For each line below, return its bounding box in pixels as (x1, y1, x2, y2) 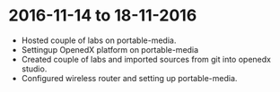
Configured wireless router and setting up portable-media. (21, 72, 238, 83)
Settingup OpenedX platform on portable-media (21, 44, 199, 54)
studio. (21, 63, 48, 74)
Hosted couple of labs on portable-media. (21, 35, 177, 46)
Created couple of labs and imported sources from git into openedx (21, 54, 271, 64)
